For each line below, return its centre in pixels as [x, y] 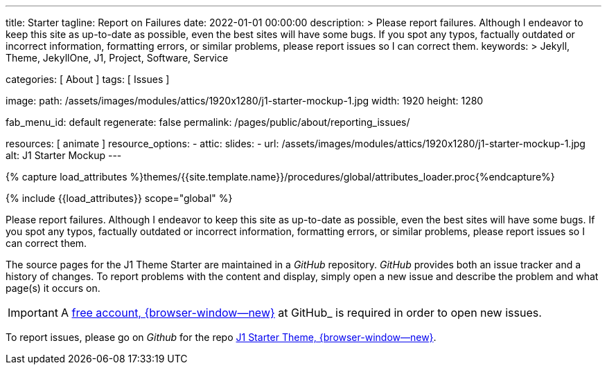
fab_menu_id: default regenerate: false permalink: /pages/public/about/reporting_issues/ [208, 122]
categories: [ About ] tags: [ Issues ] [88, 79]
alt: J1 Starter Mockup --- [64, 155]
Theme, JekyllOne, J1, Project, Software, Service [117, 58]
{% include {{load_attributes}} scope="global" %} [119, 198]
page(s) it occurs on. [53, 288]
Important [33, 313]
